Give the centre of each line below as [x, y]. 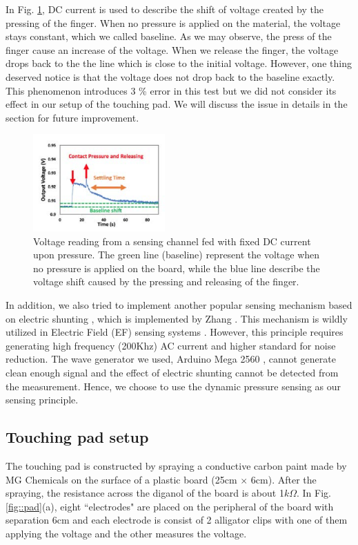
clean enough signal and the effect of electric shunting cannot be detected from [172, 372]
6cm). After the [284, 479]
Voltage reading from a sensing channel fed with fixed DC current [172, 241]
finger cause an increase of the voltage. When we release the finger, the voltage [172, 49]
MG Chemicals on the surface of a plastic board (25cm [121, 479]
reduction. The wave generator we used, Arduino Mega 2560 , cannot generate [171, 359]
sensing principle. [42, 400]
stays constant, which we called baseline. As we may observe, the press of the [169, 36]
